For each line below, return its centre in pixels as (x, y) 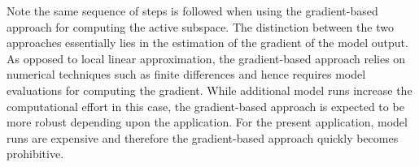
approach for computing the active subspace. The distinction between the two (200, 26)
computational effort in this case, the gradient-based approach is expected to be (205, 106)
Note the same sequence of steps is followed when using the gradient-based (192, 11)
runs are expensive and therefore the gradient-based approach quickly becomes (203, 137)
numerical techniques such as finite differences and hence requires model (186, 74)
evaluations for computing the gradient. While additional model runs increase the (209, 90)
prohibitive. (35, 154)
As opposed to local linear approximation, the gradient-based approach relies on (206, 58)
